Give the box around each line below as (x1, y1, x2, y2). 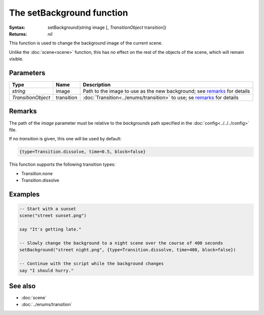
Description (83, 81, 111, 88)
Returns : (9, 31, 27, 37)
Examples (9, 190, 40, 198)
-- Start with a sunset (19, 206, 77, 212)
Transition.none (21, 170, 53, 176)
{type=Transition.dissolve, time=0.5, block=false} (19, 149, 146, 155)
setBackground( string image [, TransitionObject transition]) (47, 24, 167, 30)
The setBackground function (9, 7, 128, 18)
